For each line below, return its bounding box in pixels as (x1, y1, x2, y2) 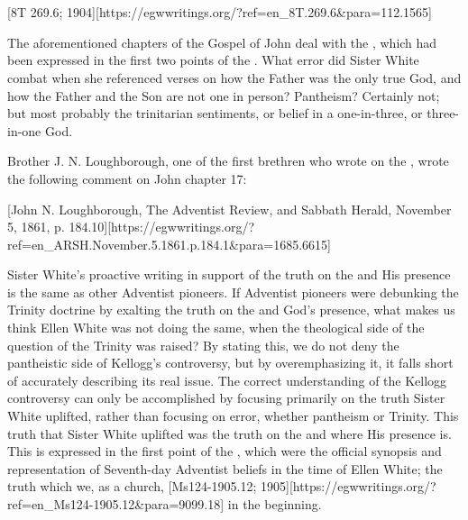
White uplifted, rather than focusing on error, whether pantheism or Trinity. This (7, 406, 459, 425)
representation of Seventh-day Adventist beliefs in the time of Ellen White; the (7, 459, 443, 478)
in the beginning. (227, 495, 322, 513)
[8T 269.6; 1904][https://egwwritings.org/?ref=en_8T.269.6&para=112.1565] (7, 3, 432, 22)
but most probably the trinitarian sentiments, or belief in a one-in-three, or (7, 104, 423, 123)
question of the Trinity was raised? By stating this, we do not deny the (7, 335, 399, 354)
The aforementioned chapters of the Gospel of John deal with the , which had (7, 32, 437, 51)
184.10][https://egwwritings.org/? (69, 217, 255, 236)
